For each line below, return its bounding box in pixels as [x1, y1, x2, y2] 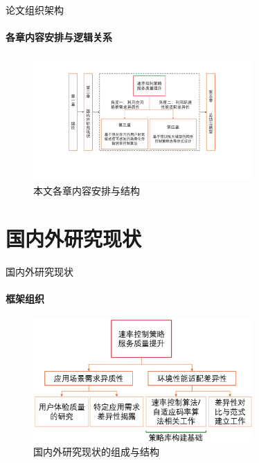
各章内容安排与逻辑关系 [6, 30, 112, 44]
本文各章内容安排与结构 [33, 183, 140, 197]
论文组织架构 [6, 3, 64, 17]
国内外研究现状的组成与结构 [33, 444, 159, 459]
